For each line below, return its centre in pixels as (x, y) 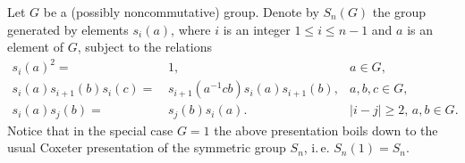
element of (35, 47)
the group (399, 12)
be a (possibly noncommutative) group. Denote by (181, 12)
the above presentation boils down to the (326, 130)
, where (191, 29)
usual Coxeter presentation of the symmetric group (147, 147)
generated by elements (68, 29)
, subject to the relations (144, 47)
